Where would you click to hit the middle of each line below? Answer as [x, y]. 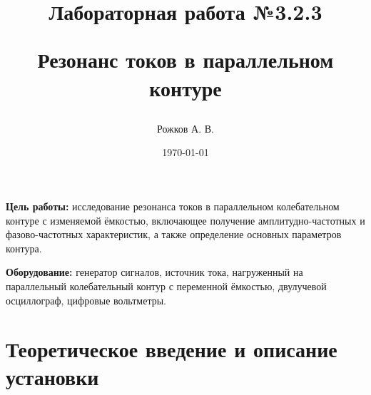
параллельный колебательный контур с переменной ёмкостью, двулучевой [166, 286]
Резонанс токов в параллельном [185, 60]
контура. [24, 248]
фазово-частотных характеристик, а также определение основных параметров [174, 234]
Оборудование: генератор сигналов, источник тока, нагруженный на [154, 272]
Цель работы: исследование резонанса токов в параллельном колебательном [173, 206]
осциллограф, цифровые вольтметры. [86, 300]
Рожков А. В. [185, 128]
